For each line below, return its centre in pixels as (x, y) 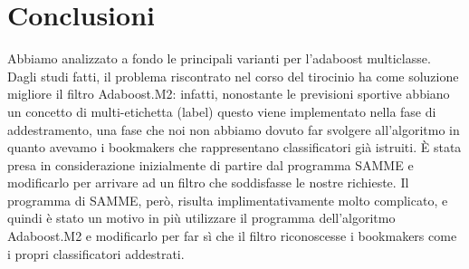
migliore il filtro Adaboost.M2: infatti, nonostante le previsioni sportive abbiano (229, 94)
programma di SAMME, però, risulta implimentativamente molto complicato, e (228, 200)
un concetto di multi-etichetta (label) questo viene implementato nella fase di (222, 111)
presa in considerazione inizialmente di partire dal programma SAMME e (211, 164)
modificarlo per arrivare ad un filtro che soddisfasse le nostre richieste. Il (208, 183)
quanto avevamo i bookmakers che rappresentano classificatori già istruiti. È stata (234, 147)
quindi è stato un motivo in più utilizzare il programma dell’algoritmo (201, 218)
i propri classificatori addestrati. (96, 253)
